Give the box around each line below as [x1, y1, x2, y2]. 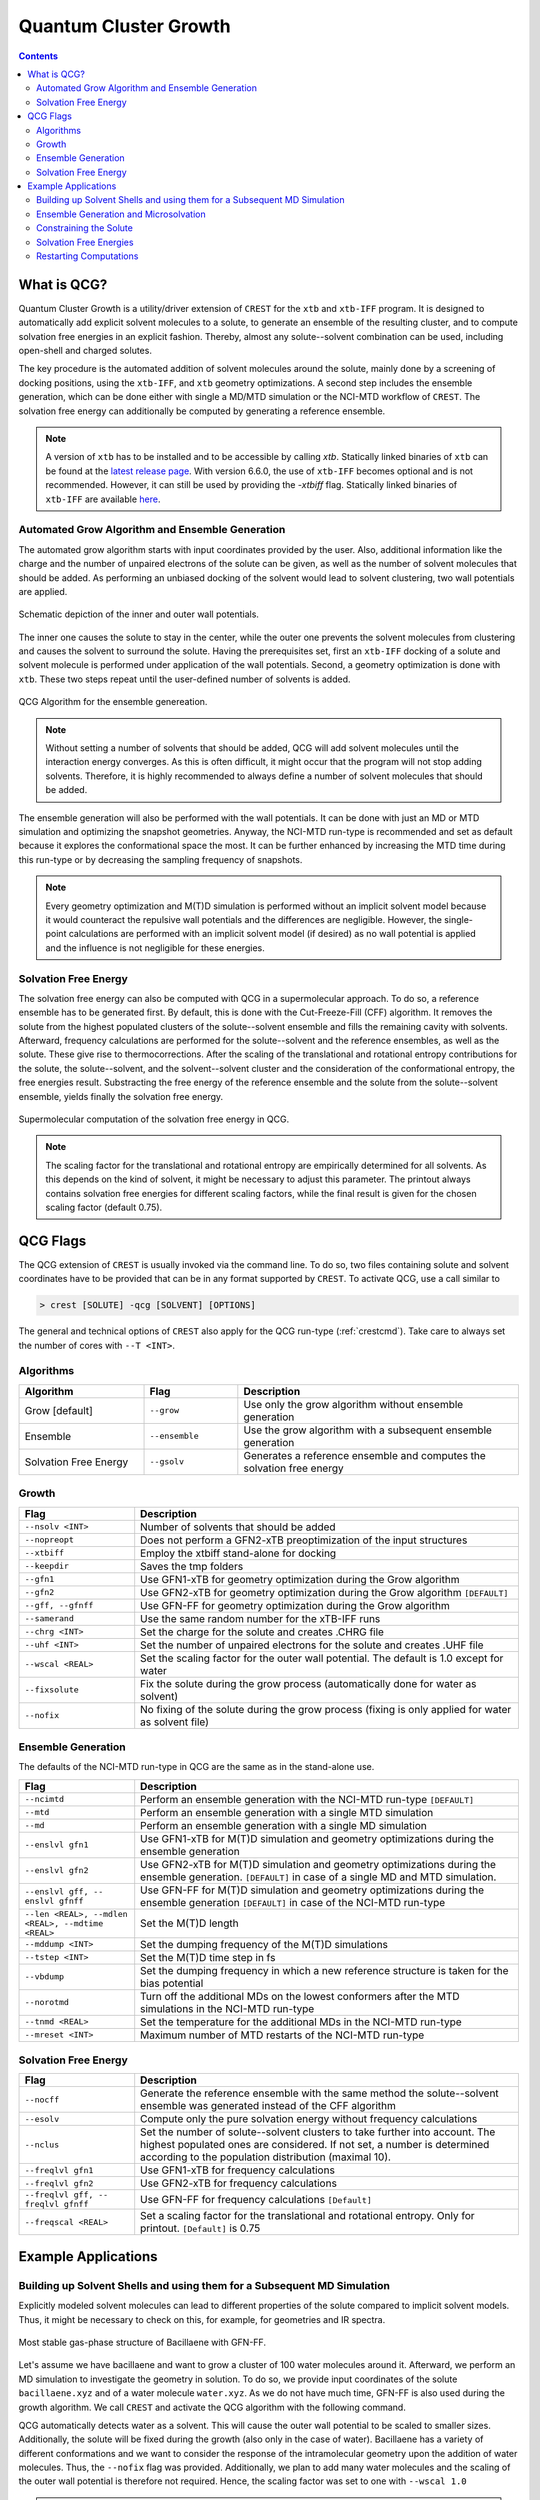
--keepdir [24, 1561, 70, 1571]
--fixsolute [24, 1685, 79, 1695]
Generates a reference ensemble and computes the [243, 1448, 487, 1462]
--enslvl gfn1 [24, 1840, 89, 1850]
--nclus [24, 2139, 60, 2150]
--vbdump [24, 1971, 65, 1982]
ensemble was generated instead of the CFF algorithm [140, 2099, 397, 2113]
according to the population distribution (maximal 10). [140, 2150, 392, 2164]
